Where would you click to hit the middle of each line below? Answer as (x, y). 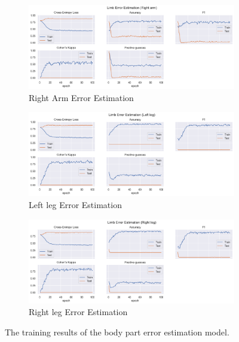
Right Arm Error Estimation (81, 97)
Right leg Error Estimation (78, 312)
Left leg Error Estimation (75, 204)
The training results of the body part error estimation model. (117, 332)
